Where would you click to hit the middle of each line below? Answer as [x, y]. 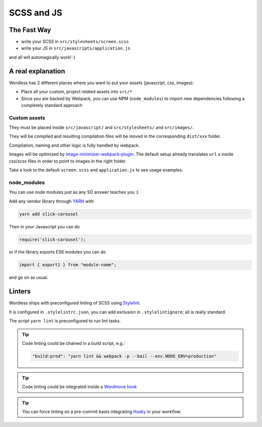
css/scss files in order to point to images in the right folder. [68, 161]
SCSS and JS [36, 13]
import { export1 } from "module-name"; [68, 265]
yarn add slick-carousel [49, 214]
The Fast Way [30, 30]
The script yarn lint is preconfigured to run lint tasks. [65, 321]
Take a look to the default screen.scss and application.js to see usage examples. [96, 170]
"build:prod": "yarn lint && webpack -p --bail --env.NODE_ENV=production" [124, 356]
